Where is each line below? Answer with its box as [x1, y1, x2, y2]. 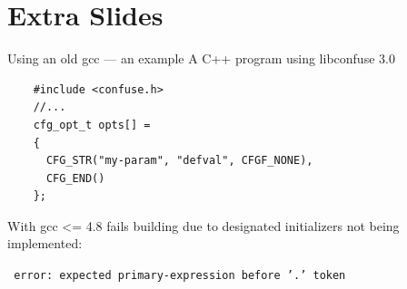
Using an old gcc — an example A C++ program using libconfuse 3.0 [7, 49, 395, 68]
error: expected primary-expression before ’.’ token [14, 269, 346, 283]
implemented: [7, 234, 83, 253]
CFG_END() [45, 171, 105, 185]
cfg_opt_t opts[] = [33, 118, 151, 131]
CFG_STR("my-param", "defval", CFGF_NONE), [45, 154, 313, 168]
